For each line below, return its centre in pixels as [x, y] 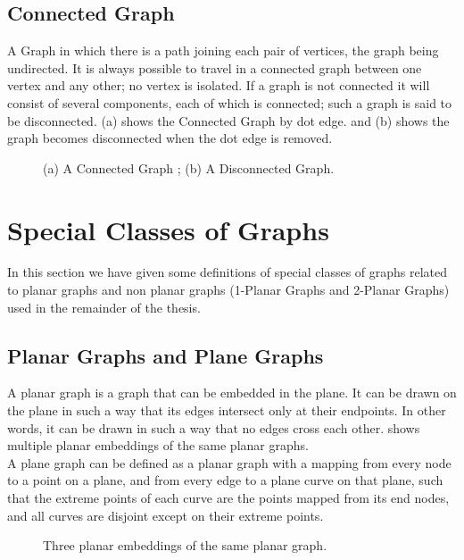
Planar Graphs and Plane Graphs [166, 355]
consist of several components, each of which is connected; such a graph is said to [230, 102]
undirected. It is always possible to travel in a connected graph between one [215, 67]
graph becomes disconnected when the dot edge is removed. [170, 138]
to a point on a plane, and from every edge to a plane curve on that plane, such [225, 480]
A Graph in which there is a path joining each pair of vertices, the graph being [223, 50]
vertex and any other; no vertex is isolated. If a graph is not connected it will [219, 85]
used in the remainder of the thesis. [104, 307]
